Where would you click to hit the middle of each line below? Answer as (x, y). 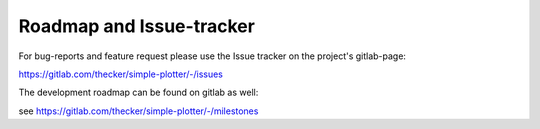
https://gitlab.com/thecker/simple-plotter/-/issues (121, 74)
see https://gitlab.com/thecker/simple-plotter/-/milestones (138, 111)
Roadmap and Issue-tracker (136, 26)
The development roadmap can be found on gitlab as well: (138, 92)
